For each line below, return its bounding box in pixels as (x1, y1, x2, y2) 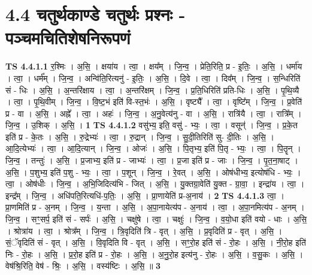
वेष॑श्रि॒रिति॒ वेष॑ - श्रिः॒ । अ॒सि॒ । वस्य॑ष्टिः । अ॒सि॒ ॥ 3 (5, 259, 161, 272)
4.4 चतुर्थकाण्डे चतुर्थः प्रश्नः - (5, 2, 186, 26)
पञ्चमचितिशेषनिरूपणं (5, 25, 131, 50)
